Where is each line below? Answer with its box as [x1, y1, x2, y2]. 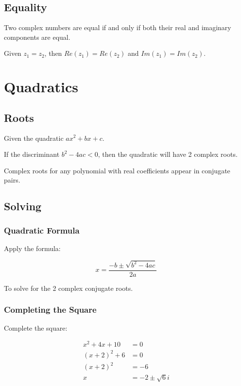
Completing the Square [4, 303, 97, 316]
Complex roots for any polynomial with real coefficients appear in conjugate [4, 165, 230, 175]
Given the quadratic [4, 133, 64, 143]
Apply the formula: [4, 243, 61, 253]
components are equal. [4, 32, 70, 42]
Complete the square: [4, 322, 68, 333]
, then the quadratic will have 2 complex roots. [98, 149, 238, 159]
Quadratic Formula [4, 224, 80, 236]
